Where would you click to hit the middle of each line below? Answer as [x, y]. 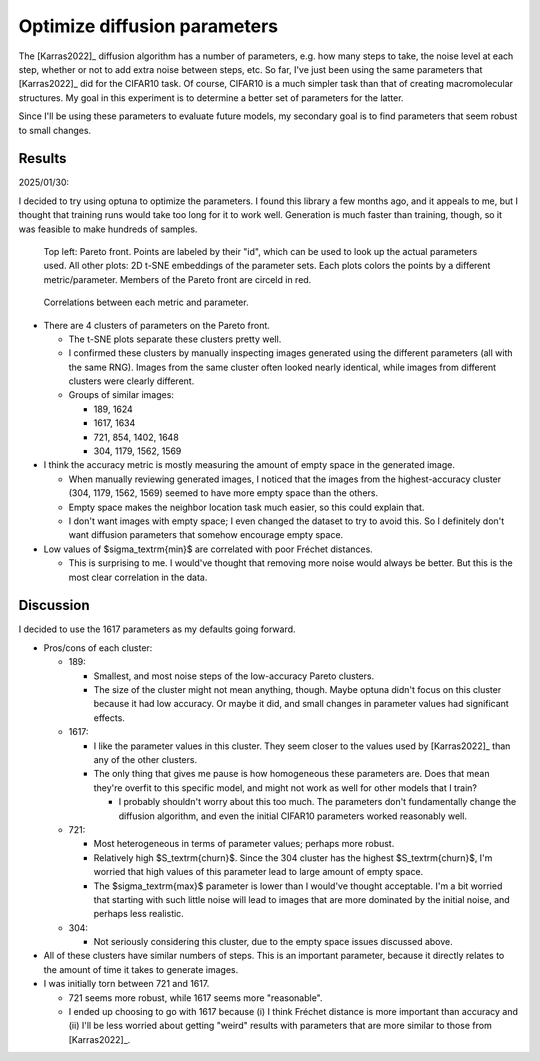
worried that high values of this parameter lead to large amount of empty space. [258, 872]
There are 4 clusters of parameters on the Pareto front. [156, 325]
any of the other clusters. [145, 759]
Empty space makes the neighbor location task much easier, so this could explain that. [246, 507]
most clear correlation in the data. [138, 577]
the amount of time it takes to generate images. [141, 969]
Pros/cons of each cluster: [98, 647]
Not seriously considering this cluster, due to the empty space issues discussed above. [273, 942]
